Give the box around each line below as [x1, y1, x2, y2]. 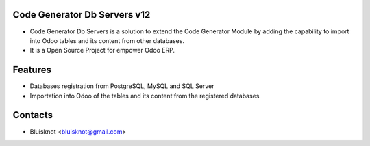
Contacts [12, 109, 53, 121]
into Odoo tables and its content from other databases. [29, 36, 185, 44]
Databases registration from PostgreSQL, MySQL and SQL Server [29, 82, 215, 90]
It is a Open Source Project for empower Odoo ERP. [29, 46, 175, 55]
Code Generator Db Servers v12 [12, 9, 151, 20]
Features [12, 64, 51, 76]
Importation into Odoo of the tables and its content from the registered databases [29, 91, 260, 100]
